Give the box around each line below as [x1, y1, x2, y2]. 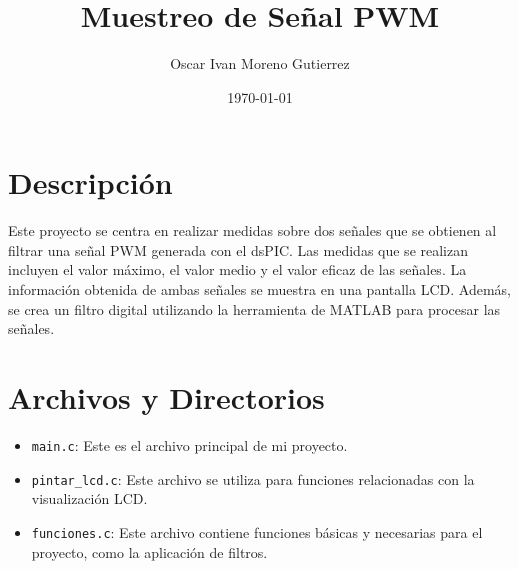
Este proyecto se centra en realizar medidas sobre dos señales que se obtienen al [8, 220, 497, 241]
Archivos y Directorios [8, 377, 325, 417]
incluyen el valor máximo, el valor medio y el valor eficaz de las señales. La [8, 259, 467, 280]
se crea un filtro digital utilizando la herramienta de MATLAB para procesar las [8, 298, 501, 319]
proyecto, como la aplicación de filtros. [31, 541, 268, 562]
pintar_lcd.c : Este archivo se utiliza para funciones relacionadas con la [31, 468, 475, 489]
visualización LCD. [31, 488, 148, 509]
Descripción [8, 162, 173, 203]
